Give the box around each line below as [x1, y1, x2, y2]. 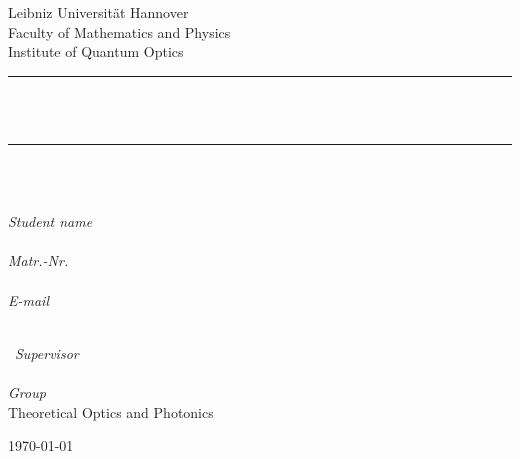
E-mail [8, 289, 49, 310]
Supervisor [15, 342, 79, 363]
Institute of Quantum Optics [8, 41, 184, 62]
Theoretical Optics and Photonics [8, 401, 214, 422]
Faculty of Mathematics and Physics [8, 21, 231, 42]
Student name [8, 211, 93, 232]
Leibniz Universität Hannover [8, 2, 189, 22]
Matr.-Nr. [8, 250, 69, 271]
